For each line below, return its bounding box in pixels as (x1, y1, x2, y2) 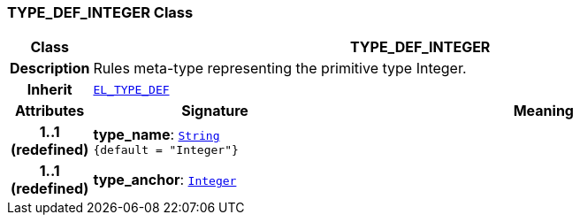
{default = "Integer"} (93, 142, 239, 157)
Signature (181, 102, 248, 120)
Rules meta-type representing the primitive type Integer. (93, 59, 467, 78)
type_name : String (93, 125, 220, 143)
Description (10, 59, 90, 78)
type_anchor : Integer (93, 171, 237, 189)
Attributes (15, 102, 85, 120)
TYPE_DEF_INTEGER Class (7, 4, 194, 21)
